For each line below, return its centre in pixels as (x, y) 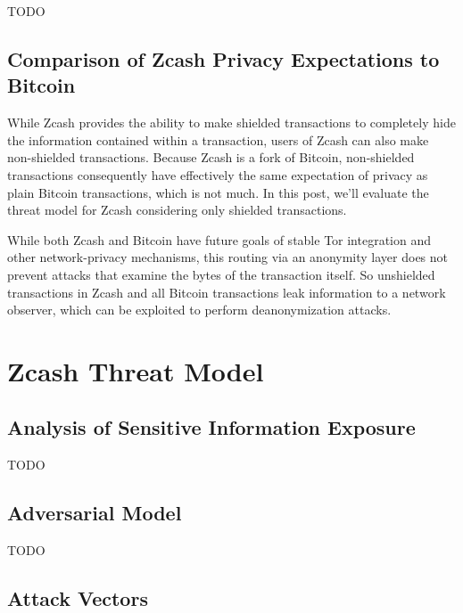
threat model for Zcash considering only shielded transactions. (177, 210)
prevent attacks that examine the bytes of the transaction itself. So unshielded (221, 274)
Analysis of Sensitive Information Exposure (211, 427)
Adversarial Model (95, 513)
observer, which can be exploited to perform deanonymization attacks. (199, 310)
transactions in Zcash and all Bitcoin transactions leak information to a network (227, 292)
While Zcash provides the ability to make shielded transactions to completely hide (231, 123)
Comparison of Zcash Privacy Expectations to (223, 58)
